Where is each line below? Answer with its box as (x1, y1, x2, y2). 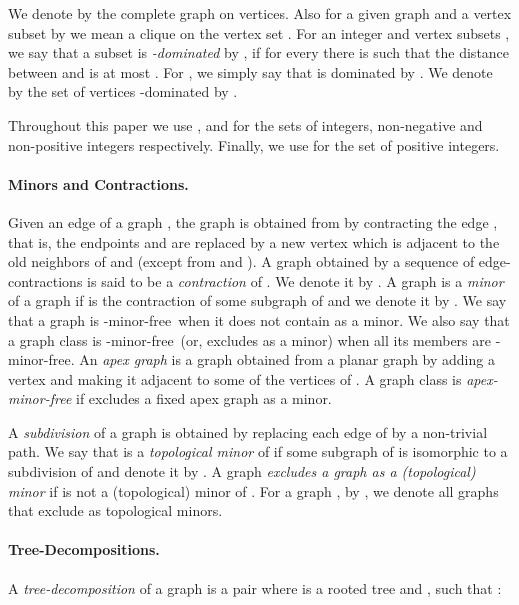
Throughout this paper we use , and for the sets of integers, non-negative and (8, 114, 483, 135)
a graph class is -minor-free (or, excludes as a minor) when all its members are (8, 329, 491, 350)
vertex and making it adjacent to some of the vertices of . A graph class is (8, 368, 462, 389)
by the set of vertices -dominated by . (8, 81, 238, 102)
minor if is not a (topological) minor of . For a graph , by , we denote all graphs (8, 480, 499, 501)
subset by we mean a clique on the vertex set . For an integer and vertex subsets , (8, 22, 510, 43)
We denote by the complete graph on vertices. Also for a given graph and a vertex (8, 3, 512, 23)
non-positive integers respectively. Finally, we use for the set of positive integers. (8, 134, 500, 155)
